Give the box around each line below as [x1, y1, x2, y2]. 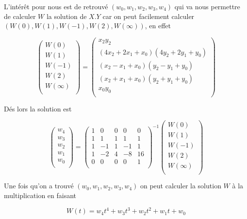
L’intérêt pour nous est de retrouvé [4, 1, 108, 11]
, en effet [145, 20, 171, 31]
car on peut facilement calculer [102, 11, 195, 21]
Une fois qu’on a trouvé [4, 181, 74, 191]
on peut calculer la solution [140, 181, 221, 191]
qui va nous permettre [174, 1, 240, 11]
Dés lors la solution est [4, 103, 72, 113]
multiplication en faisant [4, 190, 77, 201]
